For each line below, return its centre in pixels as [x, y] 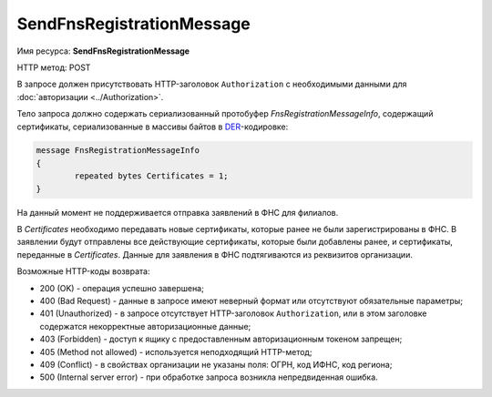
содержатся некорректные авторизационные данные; [145, 326]
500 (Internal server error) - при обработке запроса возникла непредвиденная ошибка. [209, 377]
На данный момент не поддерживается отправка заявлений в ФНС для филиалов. [178, 212]
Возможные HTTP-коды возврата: [83, 271]
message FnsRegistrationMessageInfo [118, 151]
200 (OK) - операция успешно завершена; [122, 288]
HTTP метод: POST [54, 67]
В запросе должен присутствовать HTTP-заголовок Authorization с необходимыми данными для [212, 84]
